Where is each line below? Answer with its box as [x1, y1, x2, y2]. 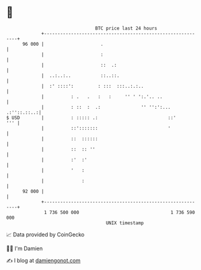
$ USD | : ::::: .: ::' [6, 114, 176, 121]
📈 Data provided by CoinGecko [6, 231, 85, 238]
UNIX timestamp [105, 219, 144, 226]
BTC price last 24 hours [95, 25, 158, 31]
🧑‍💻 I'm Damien [6, 245, 43, 252]
